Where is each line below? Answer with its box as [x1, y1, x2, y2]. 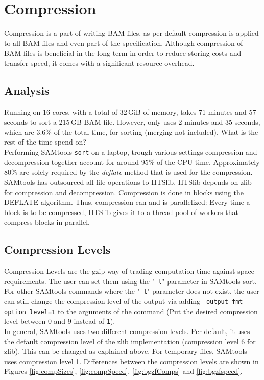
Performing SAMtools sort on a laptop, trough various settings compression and [4, 147, 257, 157]
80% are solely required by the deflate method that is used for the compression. [4, 167, 253, 177]
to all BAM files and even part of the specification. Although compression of [4, 37, 243, 48]
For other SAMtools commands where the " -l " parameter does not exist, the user [4, 286, 259, 296]
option [4, 308, 26, 316]
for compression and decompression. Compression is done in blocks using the [4, 186, 244, 197]
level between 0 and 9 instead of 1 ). [4, 316, 115, 326]
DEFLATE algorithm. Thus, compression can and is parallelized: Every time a [4, 197, 250, 207]
